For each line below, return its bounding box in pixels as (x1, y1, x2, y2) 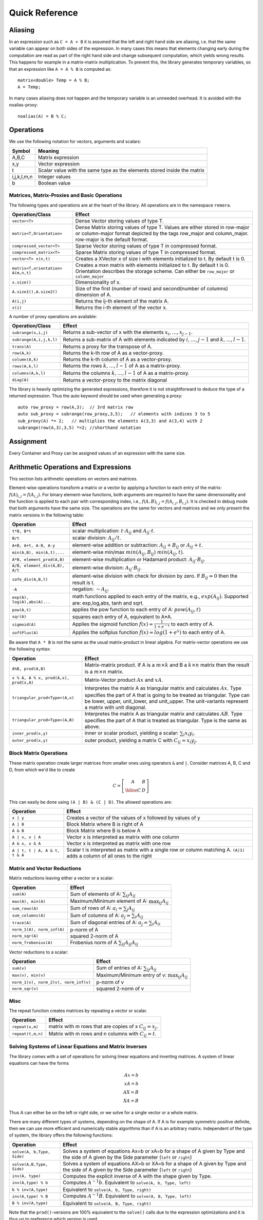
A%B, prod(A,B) (12, 666, 46, 671)
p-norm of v (96, 979, 124, 986)
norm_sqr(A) (12, 934, 38, 939)
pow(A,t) (12, 607, 32, 612)
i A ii (152, 919, 161, 927)
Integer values (38, 173, 71, 180)
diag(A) (12, 377, 29, 383)
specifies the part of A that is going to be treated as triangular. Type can (84, 691, 250, 698)
